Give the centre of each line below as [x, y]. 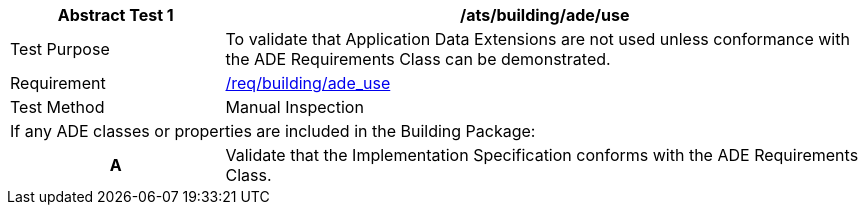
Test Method [57, 107]
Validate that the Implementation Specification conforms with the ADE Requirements [542, 155]
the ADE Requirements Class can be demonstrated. [418, 59]
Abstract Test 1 [115, 15]
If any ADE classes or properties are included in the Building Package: [273, 131]
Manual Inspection [294, 107]
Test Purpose [60, 49]
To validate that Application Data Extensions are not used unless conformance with [537, 39]
